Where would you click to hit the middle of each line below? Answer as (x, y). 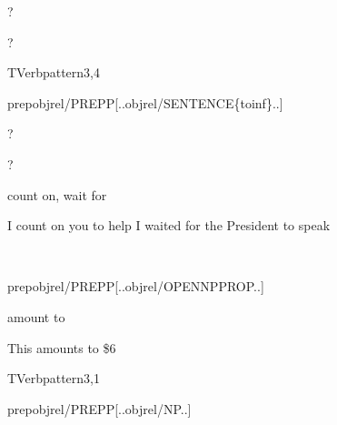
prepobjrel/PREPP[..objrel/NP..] (99, 408)
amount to (36, 316)
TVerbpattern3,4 (54, 72)
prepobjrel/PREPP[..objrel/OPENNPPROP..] (136, 286)
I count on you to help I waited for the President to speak (169, 225)
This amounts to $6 (62, 347)
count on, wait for (57, 194)
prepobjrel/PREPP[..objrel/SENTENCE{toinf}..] (145, 102)
